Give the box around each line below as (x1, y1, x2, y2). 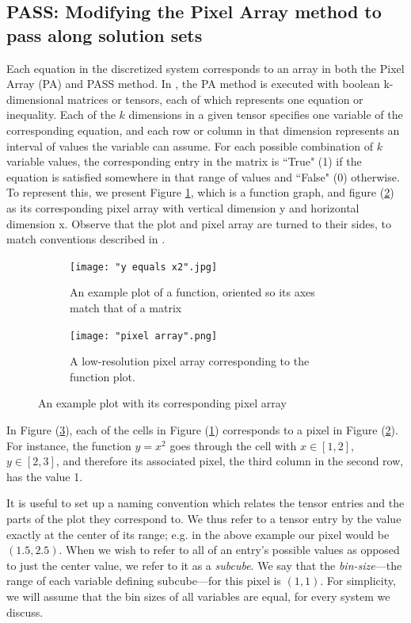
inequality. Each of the (6, 106, 116, 123)
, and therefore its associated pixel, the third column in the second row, (55, 453, 404, 469)
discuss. (6, 603, 44, 620)
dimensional (6, 90, 64, 107)
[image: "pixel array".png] (70, 330, 218, 342)
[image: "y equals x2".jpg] (70, 261, 218, 273)
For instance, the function (6, 437, 131, 453)
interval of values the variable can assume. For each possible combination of (6, 137, 374, 154)
